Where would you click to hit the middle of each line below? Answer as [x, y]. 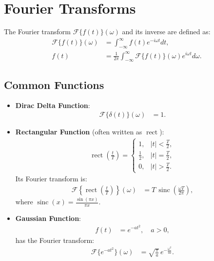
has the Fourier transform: [55, 240]
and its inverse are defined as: [166, 32]
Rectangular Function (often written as [79, 132]
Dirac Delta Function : [53, 105]
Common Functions [54, 84]
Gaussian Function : [48, 218]
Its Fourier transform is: [51, 179]
